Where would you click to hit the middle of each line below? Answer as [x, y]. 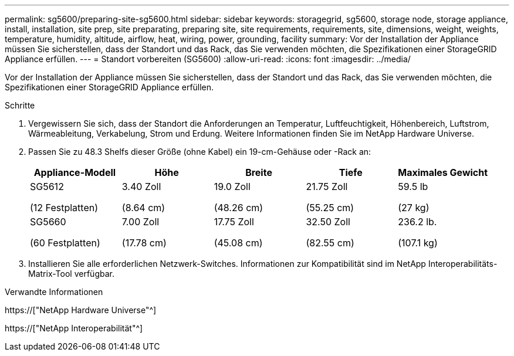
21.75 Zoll [327, 187]
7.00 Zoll [141, 222]
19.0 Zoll [232, 187]
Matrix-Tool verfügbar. [71, 274]
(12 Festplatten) [64, 208]
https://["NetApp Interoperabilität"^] [74, 328]
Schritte [20, 105]
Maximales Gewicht [443, 172]
